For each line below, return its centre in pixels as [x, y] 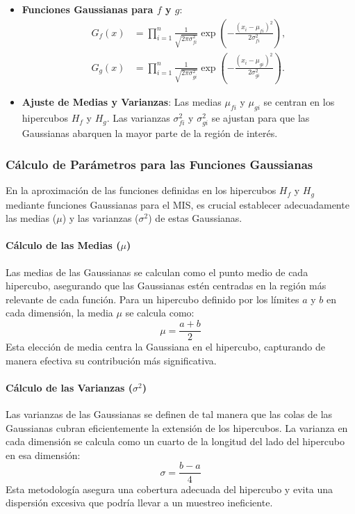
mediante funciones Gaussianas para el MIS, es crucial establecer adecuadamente [177, 204]
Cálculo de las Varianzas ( [69, 387]
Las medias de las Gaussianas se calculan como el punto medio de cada [157, 272]
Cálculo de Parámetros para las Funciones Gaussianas [159, 164]
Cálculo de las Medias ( [63, 245]
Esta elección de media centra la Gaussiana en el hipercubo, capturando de [165, 347]
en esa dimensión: [43, 455]
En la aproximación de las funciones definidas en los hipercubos [141, 190]
